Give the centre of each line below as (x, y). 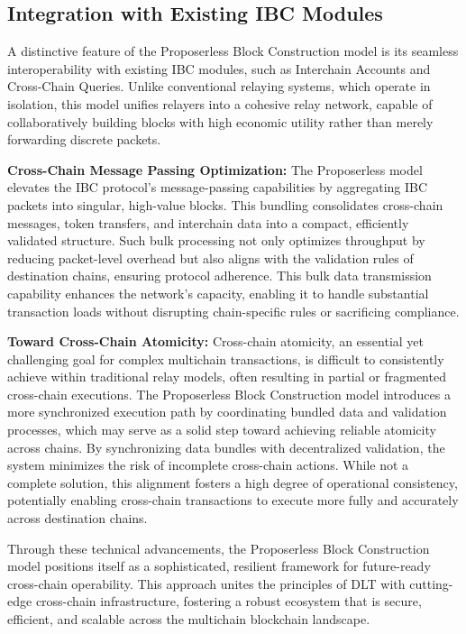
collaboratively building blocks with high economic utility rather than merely (220, 121)
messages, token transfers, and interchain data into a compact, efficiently (208, 222)
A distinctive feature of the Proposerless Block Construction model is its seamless (233, 51)
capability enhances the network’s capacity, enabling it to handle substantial (218, 293)
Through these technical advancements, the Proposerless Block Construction (219, 548)
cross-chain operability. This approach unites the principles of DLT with (206, 583)
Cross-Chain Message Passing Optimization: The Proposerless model (215, 169)
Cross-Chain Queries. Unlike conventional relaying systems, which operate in (219, 86)
